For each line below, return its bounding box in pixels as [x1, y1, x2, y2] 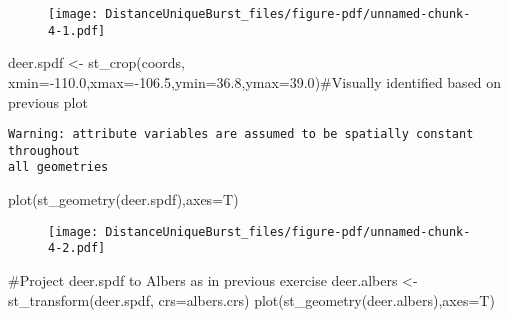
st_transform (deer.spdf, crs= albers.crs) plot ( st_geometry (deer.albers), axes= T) [8, 289, 495, 310]
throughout [8, 143, 80, 158]
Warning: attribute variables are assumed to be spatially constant [8, 127, 474, 142]
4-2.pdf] [48, 241, 106, 256]
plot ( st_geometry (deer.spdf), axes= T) [8, 189, 239, 210]
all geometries [8, 160, 109, 175]
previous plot [8, 91, 88, 112]
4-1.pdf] [48, 23, 106, 38]
